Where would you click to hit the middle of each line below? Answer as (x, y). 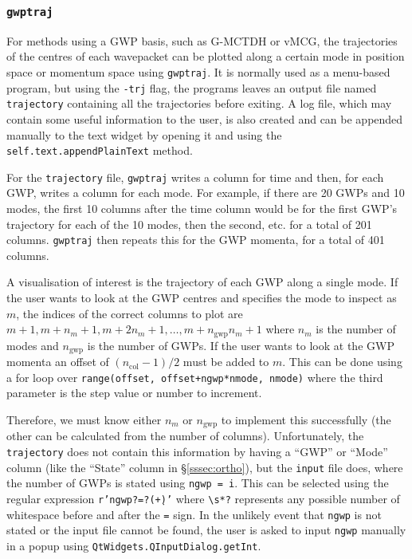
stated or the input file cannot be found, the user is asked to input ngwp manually (206, 530)
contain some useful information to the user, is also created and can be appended (205, 118)
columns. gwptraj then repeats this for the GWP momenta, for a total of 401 (196, 240)
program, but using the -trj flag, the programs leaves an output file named (192, 87)
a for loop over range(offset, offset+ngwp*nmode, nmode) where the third (195, 377)
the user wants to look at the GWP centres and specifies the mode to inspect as (202, 298)
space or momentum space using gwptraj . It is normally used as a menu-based (198, 71)
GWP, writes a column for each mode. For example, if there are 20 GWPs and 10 (206, 193)
